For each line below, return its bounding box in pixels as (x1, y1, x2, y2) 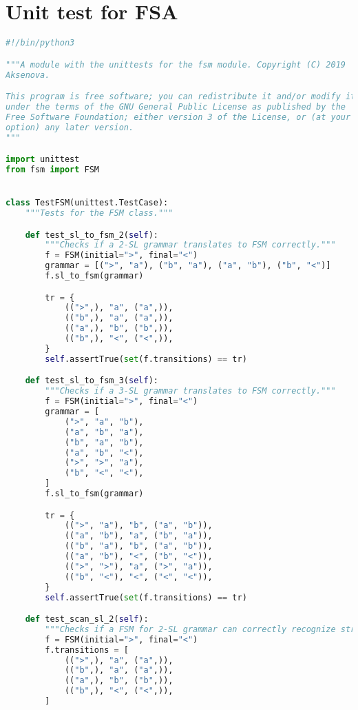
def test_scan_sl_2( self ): (25, 614, 149, 625)
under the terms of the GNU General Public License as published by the (6, 101, 346, 112)
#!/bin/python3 (6, 38, 75, 48)
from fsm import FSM (6, 164, 100, 174)
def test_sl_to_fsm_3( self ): (25, 376, 158, 386)
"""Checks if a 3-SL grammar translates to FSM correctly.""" (45, 386, 336, 396)
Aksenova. (6, 70, 50, 80)
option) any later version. (6, 122, 134, 132)
